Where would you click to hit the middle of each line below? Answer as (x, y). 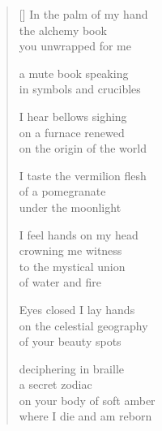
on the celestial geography (83, 325)
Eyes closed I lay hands (77, 309)
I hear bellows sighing (73, 116)
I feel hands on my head (79, 234)
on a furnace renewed (72, 132)
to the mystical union (72, 266)
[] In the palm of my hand (83, 14)
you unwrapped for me (75, 46)
